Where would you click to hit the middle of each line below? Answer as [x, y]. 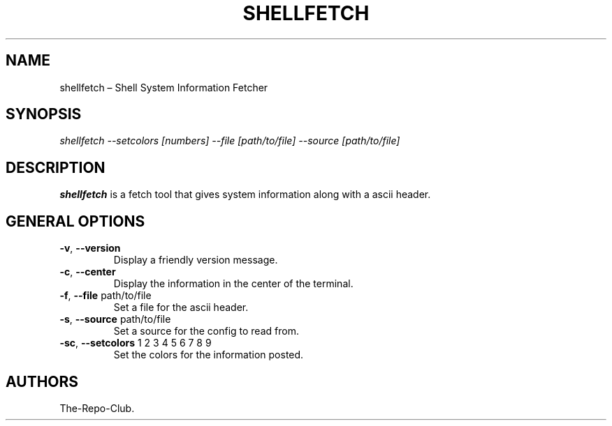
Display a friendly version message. [196, 260]
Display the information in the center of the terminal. [233, 284]
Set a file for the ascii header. [181, 307]
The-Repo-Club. [97, 408]
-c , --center [88, 272]
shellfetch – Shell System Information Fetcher [164, 87]
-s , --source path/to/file [115, 319]
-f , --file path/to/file [105, 296]
